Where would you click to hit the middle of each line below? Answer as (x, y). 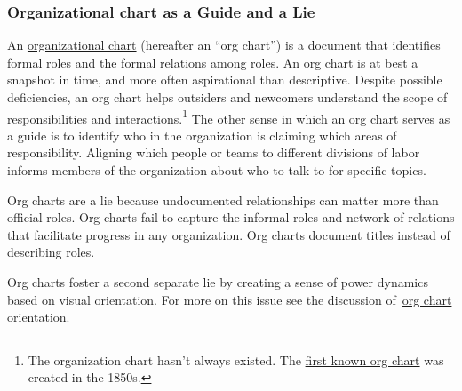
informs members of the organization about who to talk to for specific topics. (217, 170)
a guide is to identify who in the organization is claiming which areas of (202, 135)
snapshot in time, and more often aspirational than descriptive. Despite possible (225, 80)
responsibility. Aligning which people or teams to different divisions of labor (214, 152)
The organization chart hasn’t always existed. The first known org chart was (236, 359)
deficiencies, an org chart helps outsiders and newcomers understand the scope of (227, 97)
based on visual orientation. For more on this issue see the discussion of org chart (230, 299)
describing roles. (51, 252)
